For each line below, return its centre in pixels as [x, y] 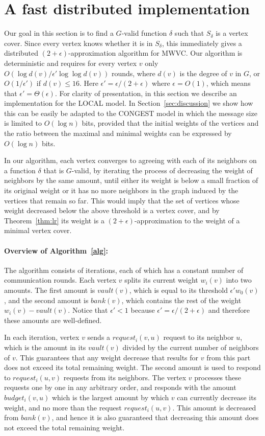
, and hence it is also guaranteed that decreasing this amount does [155, 417]
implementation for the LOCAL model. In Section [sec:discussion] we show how [129, 103]
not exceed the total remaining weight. [64, 427]
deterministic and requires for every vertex [71, 63]
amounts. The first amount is [50, 290]
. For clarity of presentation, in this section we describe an [146, 93]
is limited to [23, 123]
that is [54, 170]
